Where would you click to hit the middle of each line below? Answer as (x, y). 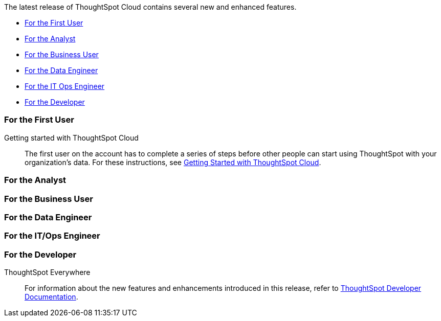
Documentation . (51, 297)
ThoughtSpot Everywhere (47, 272)
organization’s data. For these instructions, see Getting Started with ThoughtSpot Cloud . (173, 162)
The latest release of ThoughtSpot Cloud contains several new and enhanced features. (150, 7)
